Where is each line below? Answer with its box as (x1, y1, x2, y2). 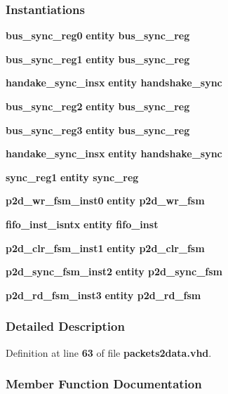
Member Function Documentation (6, 375, 202, 393)
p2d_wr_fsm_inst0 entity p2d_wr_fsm (6, 193, 205, 208)
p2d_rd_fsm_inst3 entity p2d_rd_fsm (6, 287, 201, 302)
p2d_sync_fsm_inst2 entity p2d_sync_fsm (6, 264, 223, 279)
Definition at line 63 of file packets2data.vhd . (6, 345, 212, 360)
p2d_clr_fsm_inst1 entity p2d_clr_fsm (6, 240, 205, 255)
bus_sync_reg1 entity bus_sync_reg (6, 51, 190, 66)
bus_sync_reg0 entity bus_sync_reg (6, 28, 190, 43)
